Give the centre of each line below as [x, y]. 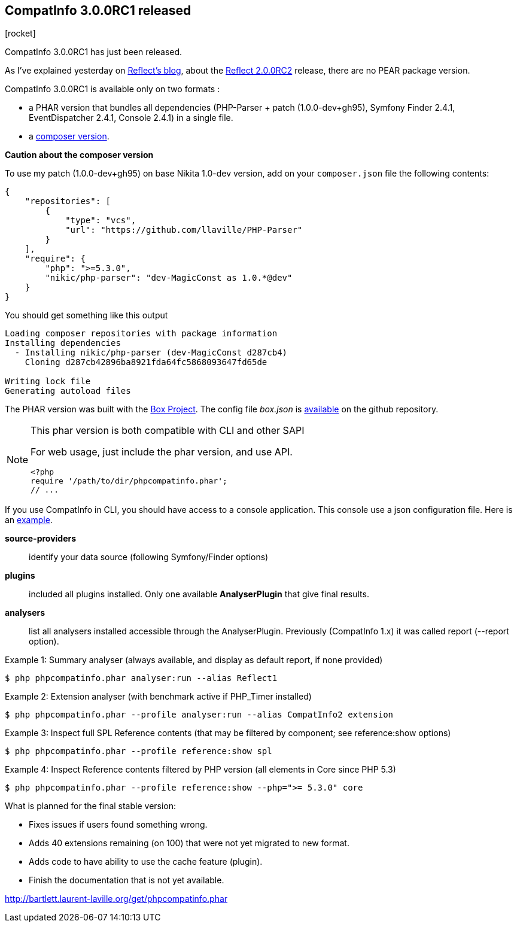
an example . [29, 520]
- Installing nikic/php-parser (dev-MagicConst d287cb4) [151, 353]
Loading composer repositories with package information [141, 334]
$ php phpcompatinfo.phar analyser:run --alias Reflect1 [141, 678]
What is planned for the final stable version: [91, 806]
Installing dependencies [63, 343]
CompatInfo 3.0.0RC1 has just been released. [94, 52]
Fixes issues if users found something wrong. [118, 825]
